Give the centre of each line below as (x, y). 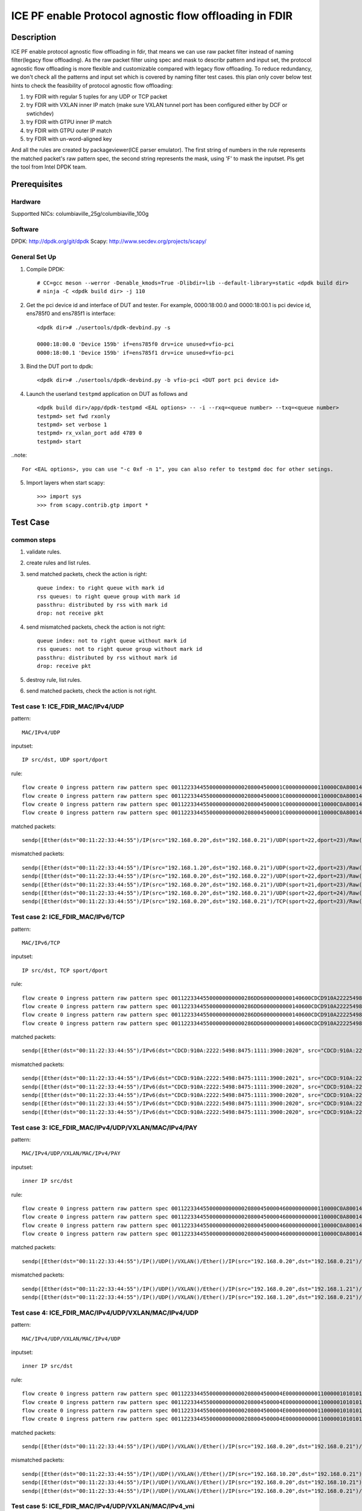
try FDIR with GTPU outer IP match (69, 131)
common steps (33, 540)
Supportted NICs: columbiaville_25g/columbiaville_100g (80, 214)
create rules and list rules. (59, 563)
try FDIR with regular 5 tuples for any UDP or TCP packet (97, 97)
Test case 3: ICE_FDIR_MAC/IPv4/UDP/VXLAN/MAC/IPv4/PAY (104, 1127)
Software (25, 230)
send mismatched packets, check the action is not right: (96, 627)
